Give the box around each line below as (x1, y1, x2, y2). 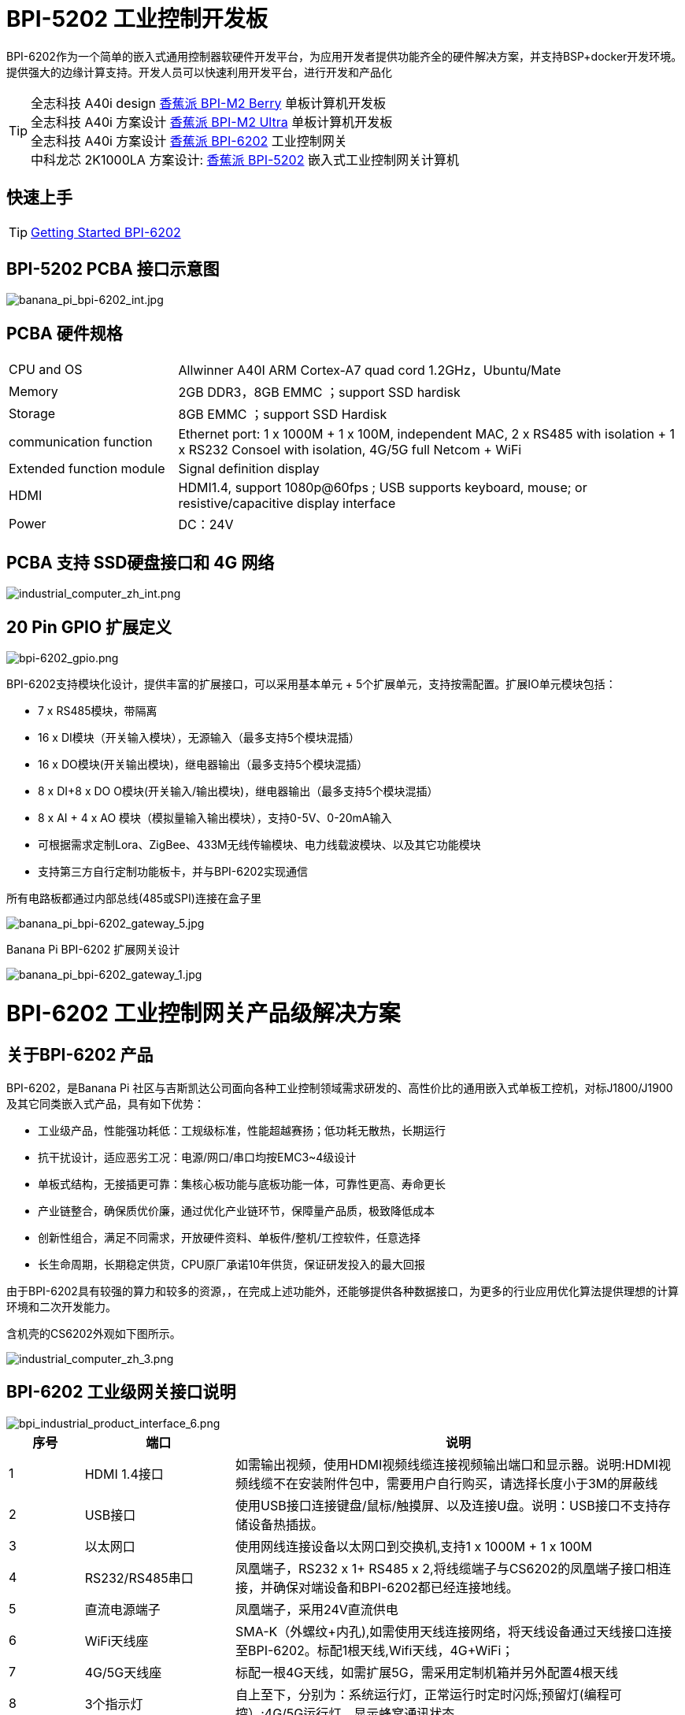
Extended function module (9, 461, 165, 477)
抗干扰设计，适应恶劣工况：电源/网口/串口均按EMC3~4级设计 (38, 1150, 357, 1164)
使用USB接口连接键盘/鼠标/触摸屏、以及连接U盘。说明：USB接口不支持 (235, 1497, 658, 1513)
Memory (9, 383, 58, 400)
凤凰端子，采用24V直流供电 (235, 1601, 398, 1617)
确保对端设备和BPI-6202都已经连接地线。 (272, 1579, 519, 1595)
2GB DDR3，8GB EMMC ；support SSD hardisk (178, 384, 461, 401)
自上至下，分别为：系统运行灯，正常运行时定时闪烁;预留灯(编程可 (235, 1686, 622, 1702)
